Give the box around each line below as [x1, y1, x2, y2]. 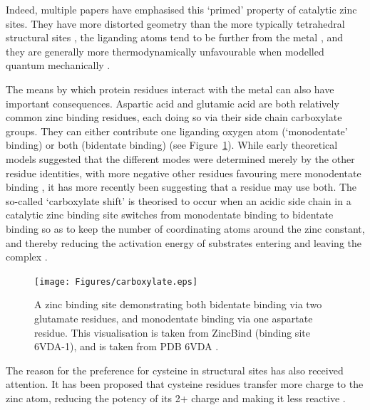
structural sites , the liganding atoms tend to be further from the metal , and [6, 30, 344, 45]
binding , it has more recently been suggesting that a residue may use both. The [6, 179, 357, 194]
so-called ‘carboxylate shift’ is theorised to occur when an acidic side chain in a [6, 193, 351, 208]
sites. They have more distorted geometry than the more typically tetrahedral [6, 16, 345, 31]
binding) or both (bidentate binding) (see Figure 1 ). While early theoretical [6, 137, 338, 152]
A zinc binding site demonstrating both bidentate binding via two [34, 297, 322, 312]
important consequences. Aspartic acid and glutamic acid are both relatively [6, 95, 339, 110]
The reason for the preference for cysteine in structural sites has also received [6, 362, 344, 377]
